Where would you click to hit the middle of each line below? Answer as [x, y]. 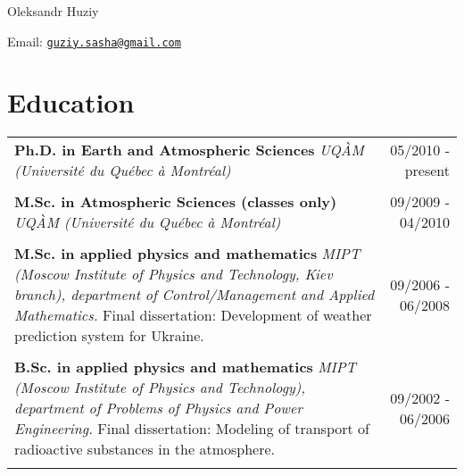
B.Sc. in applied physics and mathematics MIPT [185, 367]
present [427, 171]
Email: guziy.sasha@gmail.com [94, 41]
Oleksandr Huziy [53, 11]
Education [71, 102]
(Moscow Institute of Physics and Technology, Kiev [174, 274]
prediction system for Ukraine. [109, 336]
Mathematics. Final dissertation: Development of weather [193, 315]
